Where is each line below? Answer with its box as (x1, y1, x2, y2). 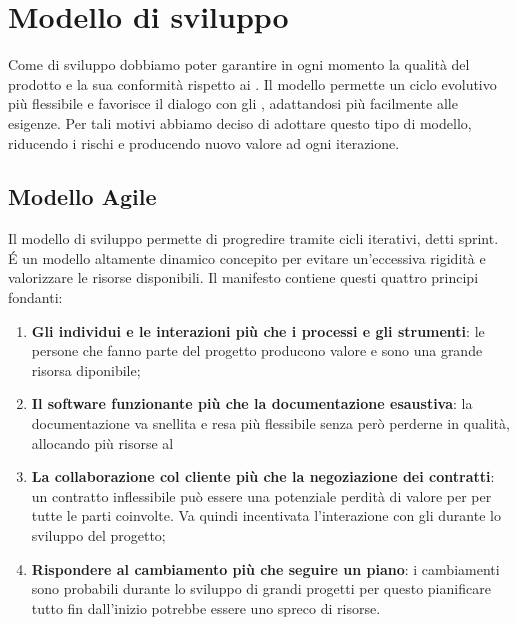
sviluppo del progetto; (31, 525, 166, 546)
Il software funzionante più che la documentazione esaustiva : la (31, 393, 473, 414)
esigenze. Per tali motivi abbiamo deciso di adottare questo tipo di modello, (8, 112, 472, 133)
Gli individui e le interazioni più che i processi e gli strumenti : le (31, 320, 485, 341)
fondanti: (8, 287, 63, 308)
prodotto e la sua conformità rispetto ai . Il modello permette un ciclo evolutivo (8, 73, 497, 94)
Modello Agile (8, 181, 157, 212)
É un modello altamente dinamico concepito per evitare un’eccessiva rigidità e (8, 247, 486, 268)
